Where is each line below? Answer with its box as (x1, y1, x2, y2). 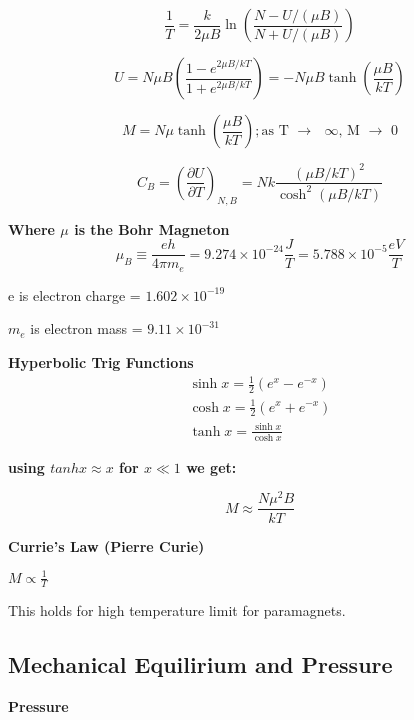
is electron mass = (30, 318, 143, 339)
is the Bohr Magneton (74, 218, 230, 239)
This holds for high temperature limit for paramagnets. (8, 600, 346, 621)
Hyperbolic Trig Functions (8, 352, 194, 373)
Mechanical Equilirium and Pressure (8, 649, 393, 680)
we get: (186, 456, 237, 477)
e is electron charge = (8, 284, 141, 305)
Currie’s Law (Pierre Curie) (8, 535, 205, 556)
